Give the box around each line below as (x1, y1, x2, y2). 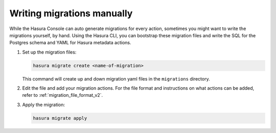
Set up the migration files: (22, 49, 77, 55)
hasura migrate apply (33, 115, 87, 121)
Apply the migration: (22, 101, 65, 108)
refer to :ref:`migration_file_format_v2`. (22, 92, 103, 98)
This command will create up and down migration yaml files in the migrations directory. (22, 75, 210, 82)
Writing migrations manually (9, 8, 133, 19)
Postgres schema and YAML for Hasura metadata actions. (9, 40, 131, 46)
